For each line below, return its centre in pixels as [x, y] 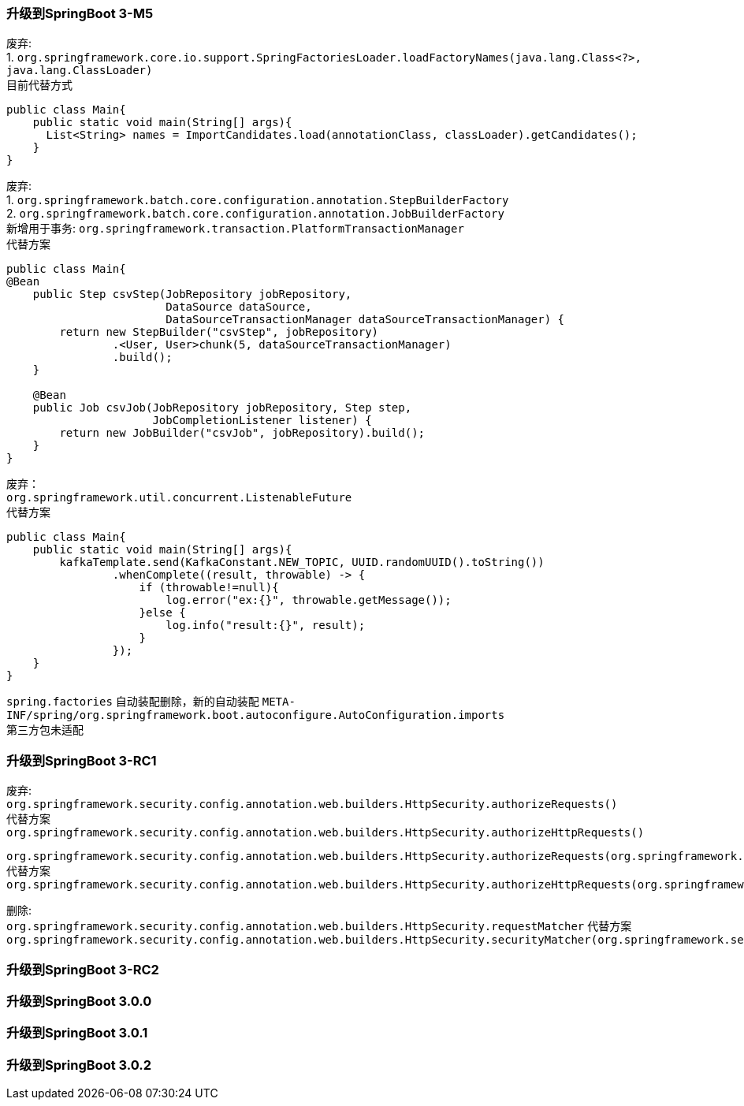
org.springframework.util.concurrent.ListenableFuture [179, 498]
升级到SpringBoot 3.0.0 [79, 1001]
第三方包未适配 [45, 730]
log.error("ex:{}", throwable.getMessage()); [309, 600]
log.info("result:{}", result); [266, 626]
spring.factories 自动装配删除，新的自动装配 [133, 702]
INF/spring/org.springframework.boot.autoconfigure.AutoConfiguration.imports [256, 715]
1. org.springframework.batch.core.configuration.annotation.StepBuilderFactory [258, 200]
